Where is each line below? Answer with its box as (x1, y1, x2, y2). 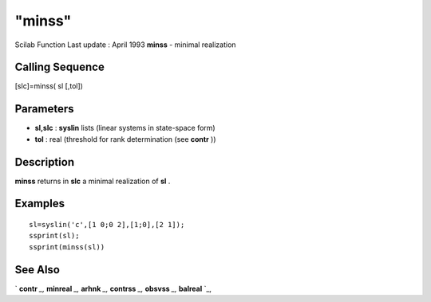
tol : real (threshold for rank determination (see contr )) (34, 134, 216, 143)
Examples (14, 197, 65, 210)
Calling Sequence (14, 61, 105, 74)
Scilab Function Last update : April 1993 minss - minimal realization (14, 40, 236, 49)
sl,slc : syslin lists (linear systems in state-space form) (34, 124, 215, 133)
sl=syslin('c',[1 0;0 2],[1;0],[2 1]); (29, 220, 185, 229)
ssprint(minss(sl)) (29, 242, 105, 251)
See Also (14, 263, 60, 277)
